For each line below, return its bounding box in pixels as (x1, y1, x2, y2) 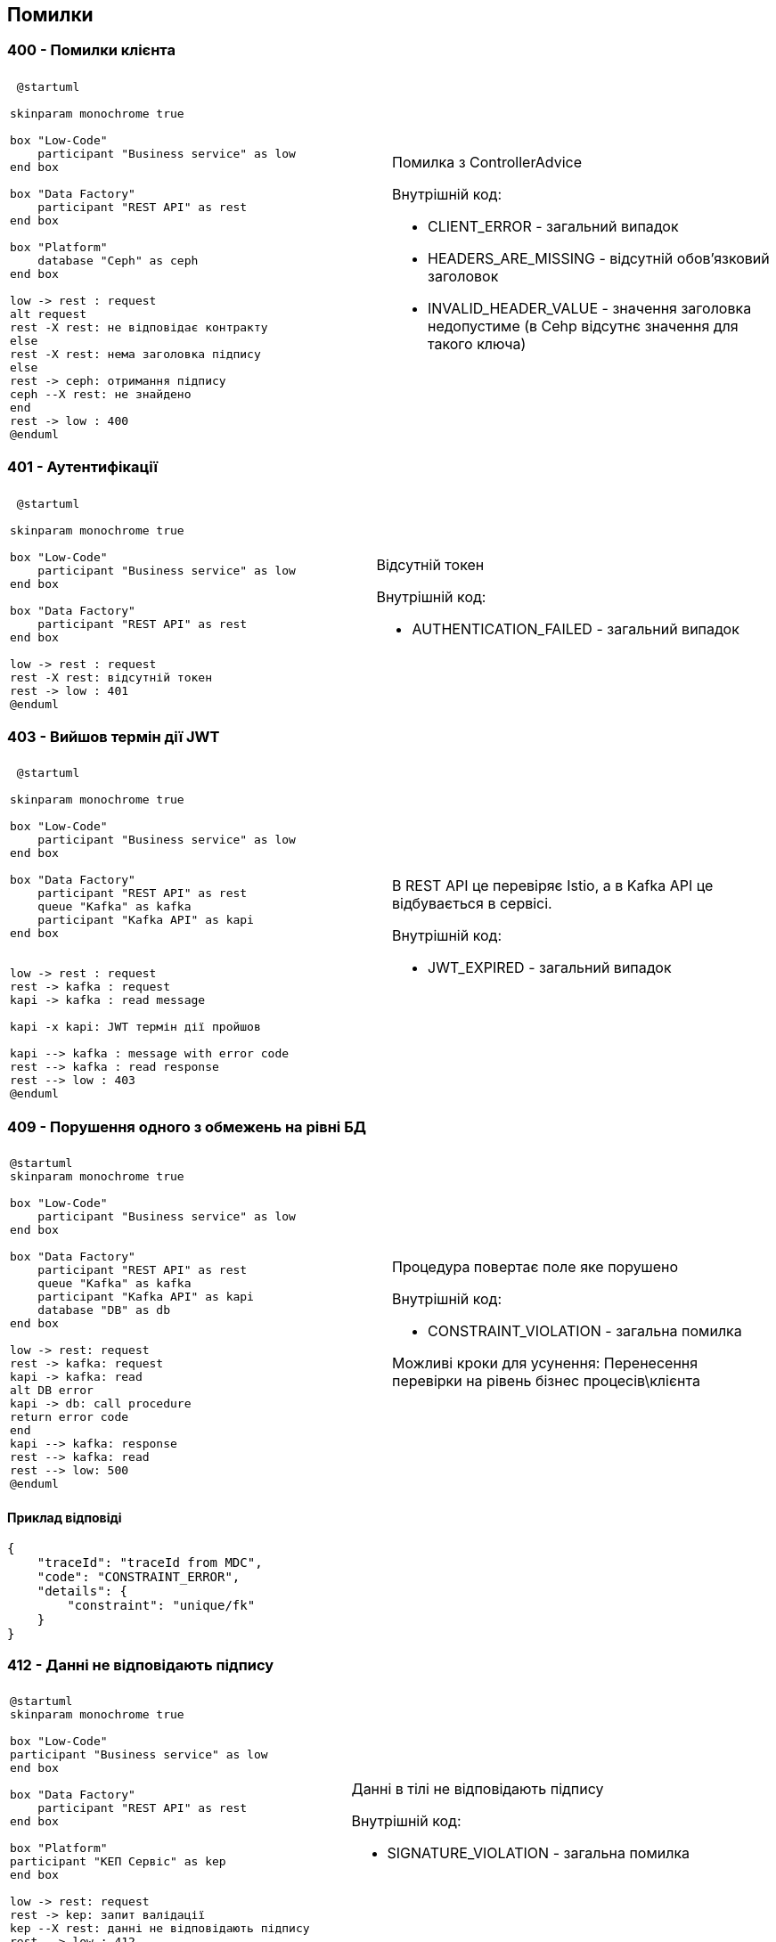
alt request (10, 306, 87, 321)
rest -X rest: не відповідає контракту (10, 320, 268, 334)
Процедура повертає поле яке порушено (392, 1257, 679, 1276)
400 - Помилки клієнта (7, 41, 176, 60)
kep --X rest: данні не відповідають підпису (10, 1922, 310, 1936)
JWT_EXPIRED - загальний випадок (428, 958, 672, 976)
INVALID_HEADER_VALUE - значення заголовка (428, 299, 752, 318)
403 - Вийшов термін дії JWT (7, 727, 220, 746)
